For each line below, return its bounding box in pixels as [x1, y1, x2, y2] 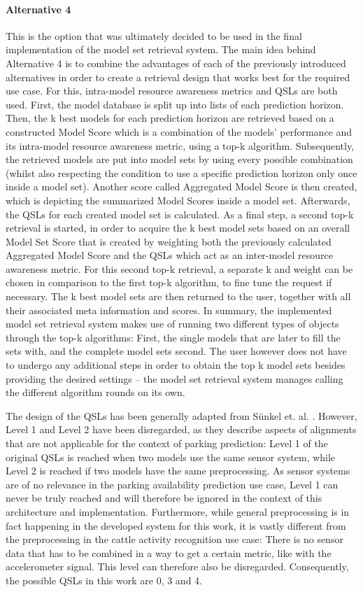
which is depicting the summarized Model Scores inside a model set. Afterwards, [6, 192, 350, 207]
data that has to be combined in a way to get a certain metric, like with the [6, 545, 332, 560]
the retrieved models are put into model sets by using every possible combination [6, 152, 353, 167]
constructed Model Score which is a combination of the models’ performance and [6, 124, 353, 139]
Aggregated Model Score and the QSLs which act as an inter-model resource [6, 248, 334, 262]
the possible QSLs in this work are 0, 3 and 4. [6, 572, 202, 587]
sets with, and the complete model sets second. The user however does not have [6, 344, 347, 358]
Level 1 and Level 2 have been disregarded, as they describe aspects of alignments [6, 422, 357, 437]
